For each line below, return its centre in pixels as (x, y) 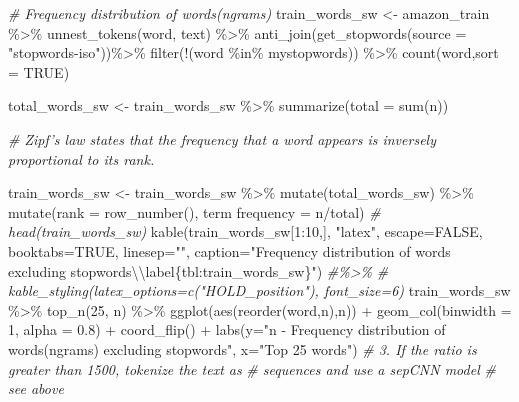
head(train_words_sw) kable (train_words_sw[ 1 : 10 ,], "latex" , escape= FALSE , (245, 231)
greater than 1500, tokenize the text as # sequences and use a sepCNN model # (252, 368)
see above (36, 388)
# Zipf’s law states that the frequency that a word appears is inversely (222, 138)
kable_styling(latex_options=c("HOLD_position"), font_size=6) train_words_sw (259, 290)
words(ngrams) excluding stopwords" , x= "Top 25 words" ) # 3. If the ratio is (242, 348)
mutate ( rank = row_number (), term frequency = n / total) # (194, 211)
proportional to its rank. (81, 158)
